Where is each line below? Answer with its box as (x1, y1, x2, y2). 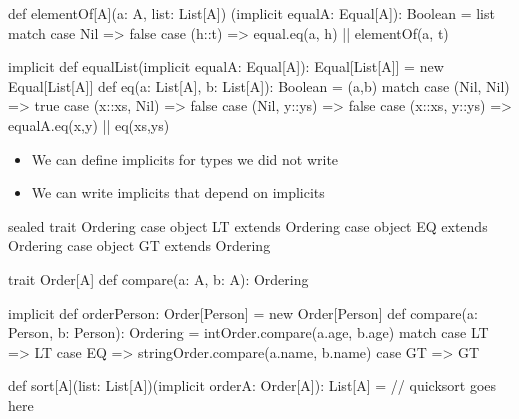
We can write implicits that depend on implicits (31, 182, 325, 203)
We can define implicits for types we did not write (31, 148, 339, 169)
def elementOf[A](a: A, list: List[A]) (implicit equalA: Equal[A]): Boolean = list (8, 3, 495, 23)
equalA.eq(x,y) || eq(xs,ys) (8, 114, 170, 135)
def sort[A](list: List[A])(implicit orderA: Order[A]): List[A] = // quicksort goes (8, 375, 497, 396)
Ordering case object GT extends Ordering (8, 235, 271, 256)
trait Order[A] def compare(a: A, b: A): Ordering (8, 268, 309, 289)
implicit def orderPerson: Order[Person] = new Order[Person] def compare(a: (8, 302, 478, 323)
